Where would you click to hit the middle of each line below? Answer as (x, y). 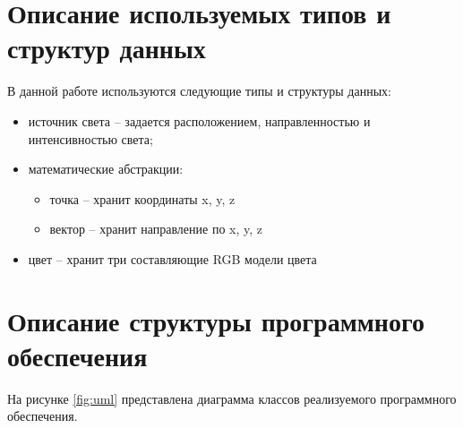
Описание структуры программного (216, 320)
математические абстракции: (106, 169)
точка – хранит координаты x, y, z (142, 198)
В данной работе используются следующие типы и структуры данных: (199, 91)
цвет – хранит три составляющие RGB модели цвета (172, 258)
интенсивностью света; (90, 138)
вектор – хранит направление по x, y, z (156, 229)
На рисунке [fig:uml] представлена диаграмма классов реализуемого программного (232, 398)
